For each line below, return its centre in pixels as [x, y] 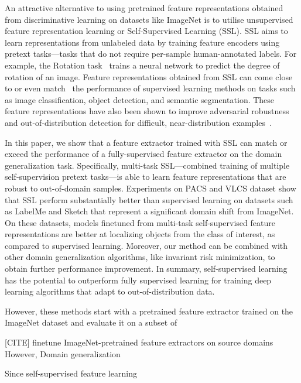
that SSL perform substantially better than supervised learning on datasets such [149, 199]
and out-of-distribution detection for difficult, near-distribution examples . [138, 122]
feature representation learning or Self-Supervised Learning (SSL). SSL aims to [146, 31]
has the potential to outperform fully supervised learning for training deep [138, 280]
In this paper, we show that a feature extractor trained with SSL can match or [146, 142]
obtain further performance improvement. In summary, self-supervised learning [146, 269]
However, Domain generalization [63, 353]
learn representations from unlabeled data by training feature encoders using [142, 42]
